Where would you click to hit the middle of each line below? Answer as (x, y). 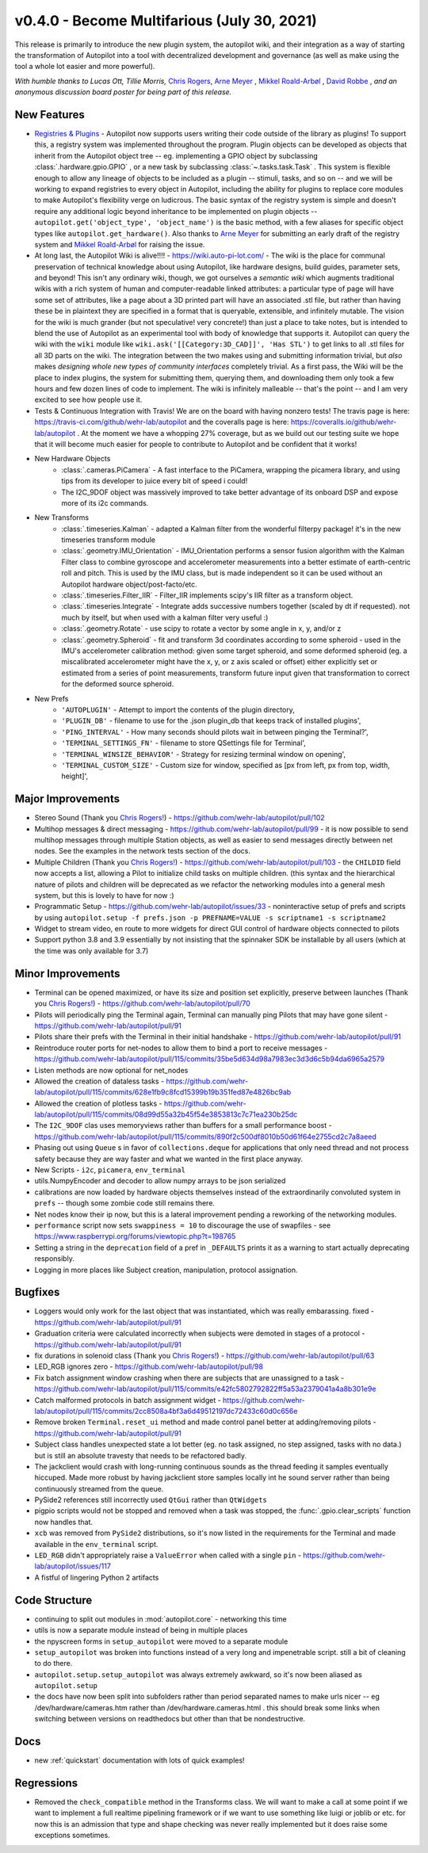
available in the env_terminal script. (96, 1544)
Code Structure (53, 1600)
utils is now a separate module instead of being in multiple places (141, 1630)
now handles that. (64, 1522)
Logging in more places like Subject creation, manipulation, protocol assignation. (166, 1270)
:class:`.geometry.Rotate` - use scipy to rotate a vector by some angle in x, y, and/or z (201, 628)
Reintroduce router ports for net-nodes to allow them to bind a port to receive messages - (181, 1048)
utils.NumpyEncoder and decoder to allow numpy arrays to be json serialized (160, 1181)
